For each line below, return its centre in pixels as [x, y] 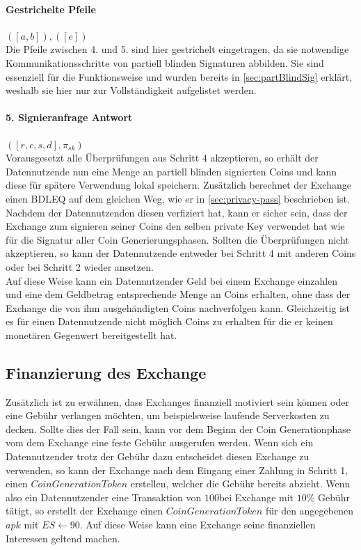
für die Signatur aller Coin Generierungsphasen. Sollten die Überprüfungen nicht [177, 239]
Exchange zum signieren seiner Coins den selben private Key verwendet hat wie [175, 226]
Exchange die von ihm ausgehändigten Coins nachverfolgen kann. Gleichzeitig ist [178, 307]
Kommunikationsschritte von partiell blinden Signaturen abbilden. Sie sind [165, 62]
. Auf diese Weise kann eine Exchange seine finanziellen [198, 525]
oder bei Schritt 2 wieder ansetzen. [80, 266]
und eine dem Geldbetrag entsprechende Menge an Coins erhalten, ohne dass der [178, 294]
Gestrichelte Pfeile [51, 9]
